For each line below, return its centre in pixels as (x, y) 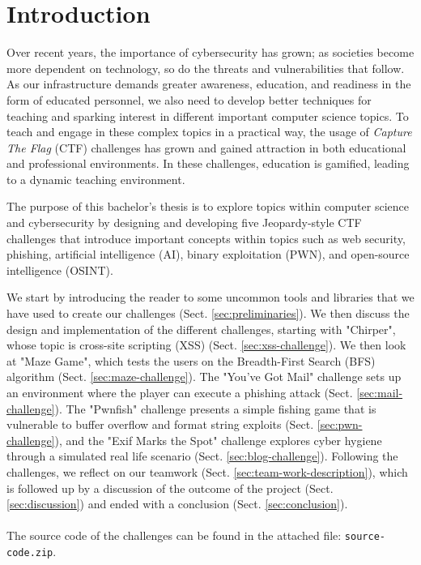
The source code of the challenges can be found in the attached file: (174, 535)
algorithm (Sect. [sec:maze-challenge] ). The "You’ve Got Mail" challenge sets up (204, 377)
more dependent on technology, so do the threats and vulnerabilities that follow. (206, 68)
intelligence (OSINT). (60, 270)
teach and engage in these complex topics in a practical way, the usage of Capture (209, 132)
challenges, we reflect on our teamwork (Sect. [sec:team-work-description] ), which (207, 471)
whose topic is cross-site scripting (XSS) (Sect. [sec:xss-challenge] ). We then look (206, 345)
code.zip (30, 553)
